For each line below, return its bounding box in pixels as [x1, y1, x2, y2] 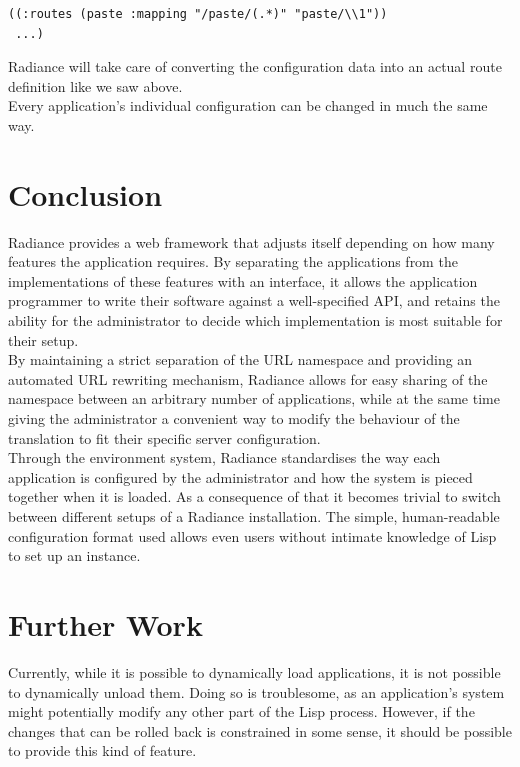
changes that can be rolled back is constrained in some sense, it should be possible [8, 720, 512, 741]
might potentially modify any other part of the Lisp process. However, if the [8, 701, 475, 722]
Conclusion [8, 173, 163, 214]
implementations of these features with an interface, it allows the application [8, 270, 478, 291]
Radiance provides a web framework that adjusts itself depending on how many [8, 231, 495, 252]
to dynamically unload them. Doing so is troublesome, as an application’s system [8, 681, 505, 702]
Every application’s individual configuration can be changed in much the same [8, 95, 488, 116]
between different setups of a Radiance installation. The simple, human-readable [8, 506, 500, 526]
